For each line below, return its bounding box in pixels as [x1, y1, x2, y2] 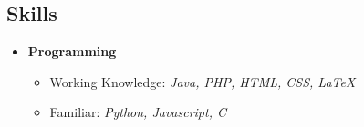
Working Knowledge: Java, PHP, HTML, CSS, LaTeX [49, 72, 356, 91]
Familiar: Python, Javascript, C [49, 103, 227, 122]
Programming [27, 42, 117, 61]
